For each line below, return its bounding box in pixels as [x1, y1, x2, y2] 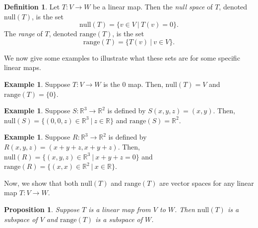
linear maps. [4, 62, 41, 73]
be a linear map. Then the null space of [93, 1, 213, 11]
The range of [4, 28, 43, 39]
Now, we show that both [4, 177, 78, 188]
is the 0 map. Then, [103, 78, 163, 89]
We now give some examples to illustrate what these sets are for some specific [4, 52, 240, 63]
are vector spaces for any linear [159, 177, 254, 188]
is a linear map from [88, 204, 151, 214]
